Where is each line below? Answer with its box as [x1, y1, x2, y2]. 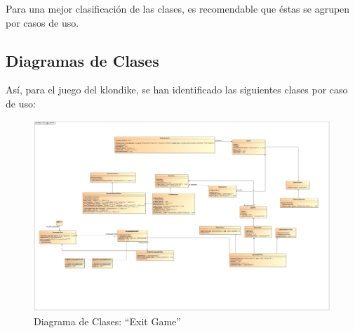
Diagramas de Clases [6, 49, 159, 71]
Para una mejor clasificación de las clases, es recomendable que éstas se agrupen [6, 1, 350, 15]
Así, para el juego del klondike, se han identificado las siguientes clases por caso [6, 82, 348, 97]
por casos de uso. [6, 15, 79, 30]
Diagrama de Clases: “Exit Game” [34, 314, 181, 329]
